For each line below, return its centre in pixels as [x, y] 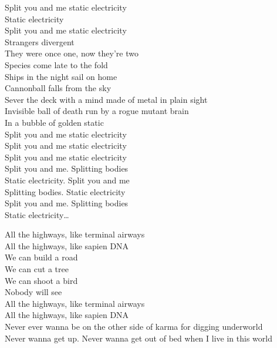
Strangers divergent [40, 41]
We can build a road [41, 257]
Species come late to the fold [56, 64]
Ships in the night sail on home [61, 76]
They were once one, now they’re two [72, 53]
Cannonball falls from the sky [58, 88]
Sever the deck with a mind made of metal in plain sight [106, 99]
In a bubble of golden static [54, 122]
